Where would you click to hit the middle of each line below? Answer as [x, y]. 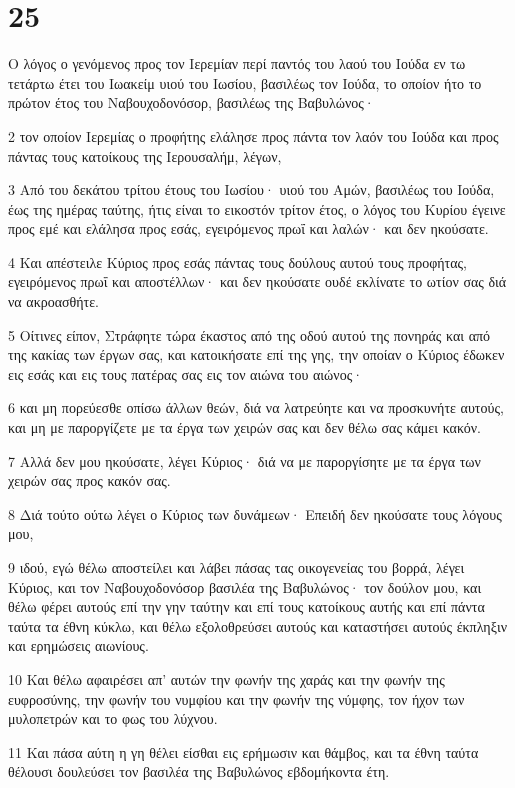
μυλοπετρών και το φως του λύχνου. [113, 718]
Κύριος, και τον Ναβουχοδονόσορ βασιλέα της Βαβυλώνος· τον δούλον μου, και [245, 586]
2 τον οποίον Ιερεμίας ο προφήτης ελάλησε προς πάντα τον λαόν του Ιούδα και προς [253, 135]
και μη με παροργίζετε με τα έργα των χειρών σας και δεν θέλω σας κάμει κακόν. [244, 427]
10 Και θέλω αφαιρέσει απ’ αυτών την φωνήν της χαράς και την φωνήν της [226, 678]
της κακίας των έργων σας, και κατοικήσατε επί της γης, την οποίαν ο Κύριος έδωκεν [256, 354]
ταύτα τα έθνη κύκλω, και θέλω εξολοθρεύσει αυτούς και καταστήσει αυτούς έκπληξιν [257, 625]
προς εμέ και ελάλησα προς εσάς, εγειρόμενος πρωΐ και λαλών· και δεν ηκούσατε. [248, 228]
